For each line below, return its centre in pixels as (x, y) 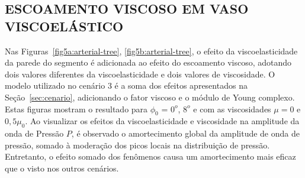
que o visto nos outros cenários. (62, 168)
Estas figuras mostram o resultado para (76, 109)
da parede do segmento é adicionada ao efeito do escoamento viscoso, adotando (148, 62)
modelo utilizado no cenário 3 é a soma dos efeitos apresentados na (126, 85)
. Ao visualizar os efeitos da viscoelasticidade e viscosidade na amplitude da (162, 121)
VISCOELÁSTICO (64, 26)
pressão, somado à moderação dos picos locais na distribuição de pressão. (137, 145)
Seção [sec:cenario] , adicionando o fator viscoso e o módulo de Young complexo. (150, 97)
